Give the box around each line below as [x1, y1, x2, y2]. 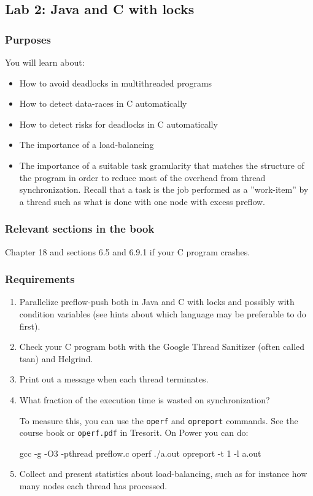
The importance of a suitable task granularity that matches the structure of [19, 158, 304, 171]
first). [19, 319, 41, 332]
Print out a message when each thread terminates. [19, 373, 209, 386]
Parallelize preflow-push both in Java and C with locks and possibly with [19, 295, 295, 308]
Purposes [5, 31, 51, 47]
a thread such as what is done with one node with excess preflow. [19, 195, 265, 207]
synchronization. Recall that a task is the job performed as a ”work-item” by [19, 183, 309, 196]
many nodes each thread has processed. [19, 479, 168, 492]
